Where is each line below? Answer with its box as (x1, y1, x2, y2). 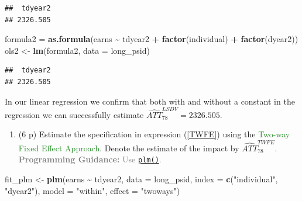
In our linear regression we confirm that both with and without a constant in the (5, 95, 295, 107)
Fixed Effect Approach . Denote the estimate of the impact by (18, 141, 239, 154)
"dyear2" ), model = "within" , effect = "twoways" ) (5, 184, 180, 196)
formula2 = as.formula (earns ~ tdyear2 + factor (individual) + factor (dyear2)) (5, 33, 298, 45)
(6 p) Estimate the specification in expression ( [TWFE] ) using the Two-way (18, 128, 290, 140)
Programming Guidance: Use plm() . (18, 153, 162, 165)
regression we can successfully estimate (5, 108, 144, 120)
